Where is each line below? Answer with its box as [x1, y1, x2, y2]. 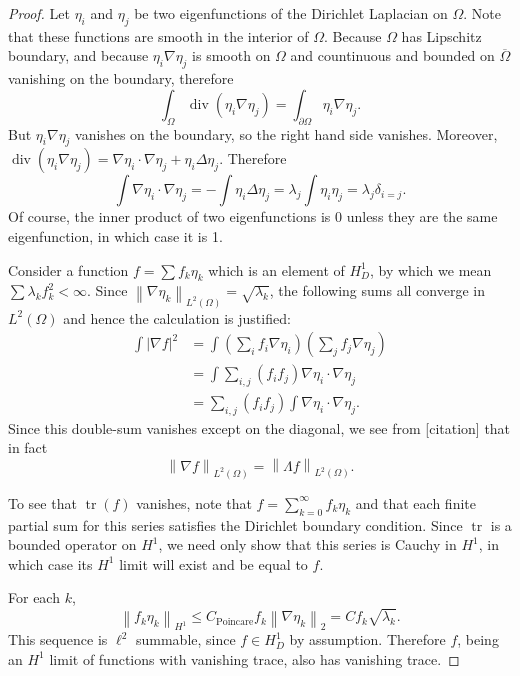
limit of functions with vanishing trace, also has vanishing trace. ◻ [49, 648, 460, 669]
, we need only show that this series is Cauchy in [158, 534, 457, 555]
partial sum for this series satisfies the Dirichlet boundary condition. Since [8, 514, 463, 535]
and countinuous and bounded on [290, 45, 495, 66]
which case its [8, 553, 93, 574]
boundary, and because [8, 45, 149, 66]
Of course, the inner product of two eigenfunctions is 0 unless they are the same [8, 206, 498, 227]
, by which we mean [370, 259, 492, 280]
